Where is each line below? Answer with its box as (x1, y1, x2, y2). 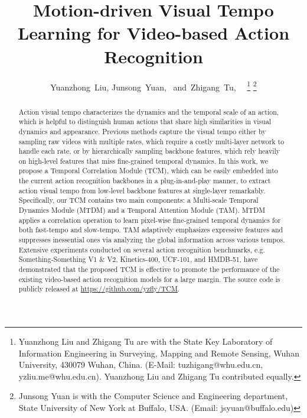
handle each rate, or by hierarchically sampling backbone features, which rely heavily (18, 146, 280, 156)
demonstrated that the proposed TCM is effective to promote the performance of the (18, 264, 280, 274)
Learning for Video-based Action (17, 21, 290, 45)
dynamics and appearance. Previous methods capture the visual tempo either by (18, 126, 266, 136)
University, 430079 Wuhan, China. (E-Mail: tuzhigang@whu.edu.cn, (18, 358, 263, 371)
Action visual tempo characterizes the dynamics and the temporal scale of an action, (18, 106, 279, 116)
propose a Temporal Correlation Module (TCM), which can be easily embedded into (18, 166, 278, 176)
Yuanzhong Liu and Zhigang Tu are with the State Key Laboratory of (18, 335, 273, 348)
